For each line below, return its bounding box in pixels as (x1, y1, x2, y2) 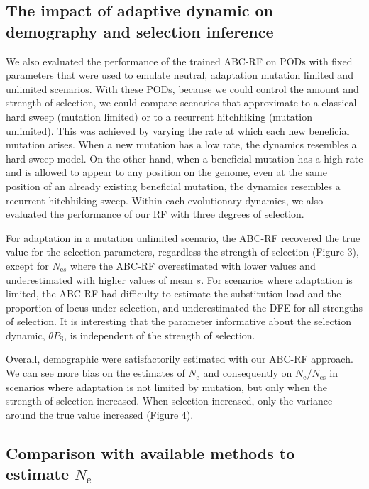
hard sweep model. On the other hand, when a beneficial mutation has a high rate (6, 150, 363, 165)
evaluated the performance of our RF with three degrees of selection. (6, 207, 304, 221)
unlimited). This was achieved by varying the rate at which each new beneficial (6, 123, 350, 138)
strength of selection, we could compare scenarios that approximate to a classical (6, 95, 357, 110)
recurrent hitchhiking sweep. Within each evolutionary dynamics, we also (6, 192, 324, 207)
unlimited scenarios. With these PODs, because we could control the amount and (6, 81, 359, 96)
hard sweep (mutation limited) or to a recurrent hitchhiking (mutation (6, 109, 312, 123)
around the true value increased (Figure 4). (6, 407, 194, 422)
